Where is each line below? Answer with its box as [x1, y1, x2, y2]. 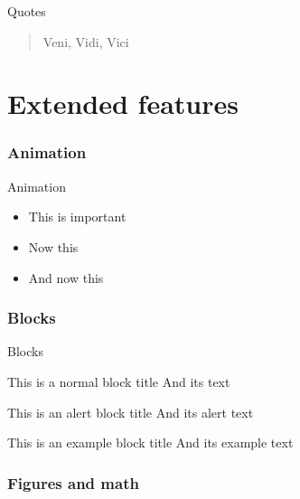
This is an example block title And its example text [7, 433, 294, 452]
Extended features [7, 85, 239, 122]
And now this [28, 268, 104, 287]
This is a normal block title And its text [7, 372, 230, 391]
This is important [28, 207, 127, 226]
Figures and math [7, 471, 139, 494]
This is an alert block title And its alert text [7, 402, 254, 421]
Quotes [7, 2, 46, 20]
